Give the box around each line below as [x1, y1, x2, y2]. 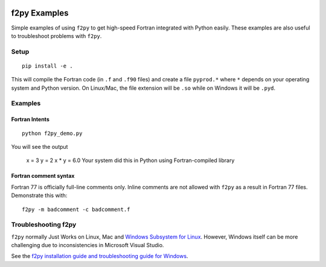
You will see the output [11, 143, 68, 150]
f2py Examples [11, 8, 69, 18]
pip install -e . [22, 62, 73, 69]
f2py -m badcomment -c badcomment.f [22, 206, 130, 213]
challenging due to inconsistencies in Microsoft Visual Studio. [11, 242, 164, 249]
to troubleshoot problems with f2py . [11, 32, 102, 39]
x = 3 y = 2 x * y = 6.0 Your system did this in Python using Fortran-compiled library [26, 157, 235, 164]
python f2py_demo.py [22, 130, 83, 137]
